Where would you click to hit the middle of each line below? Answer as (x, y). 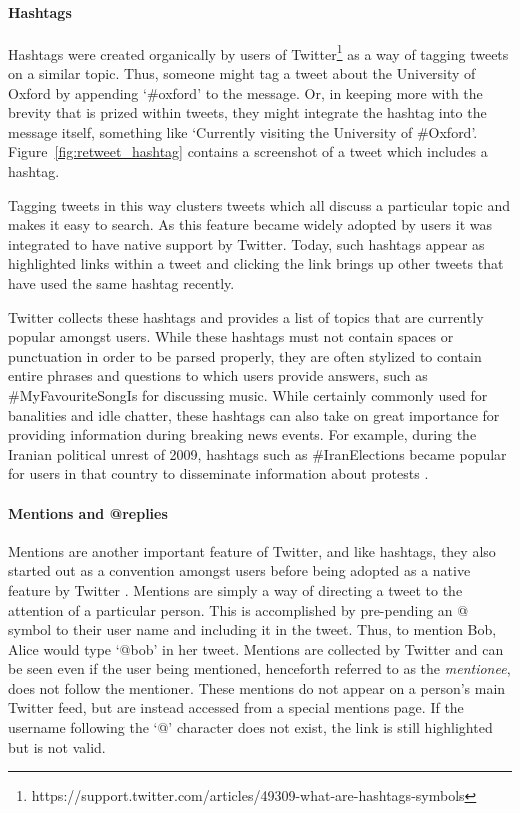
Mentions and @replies (88, 512)
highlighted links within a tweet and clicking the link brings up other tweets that (256, 263)
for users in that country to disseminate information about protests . (218, 473)
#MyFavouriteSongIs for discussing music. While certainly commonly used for (248, 394)
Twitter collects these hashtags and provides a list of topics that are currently (246, 316)
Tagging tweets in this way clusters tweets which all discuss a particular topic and (259, 204)
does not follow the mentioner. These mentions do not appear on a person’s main (257, 687)
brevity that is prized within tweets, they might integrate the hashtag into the (247, 112)
